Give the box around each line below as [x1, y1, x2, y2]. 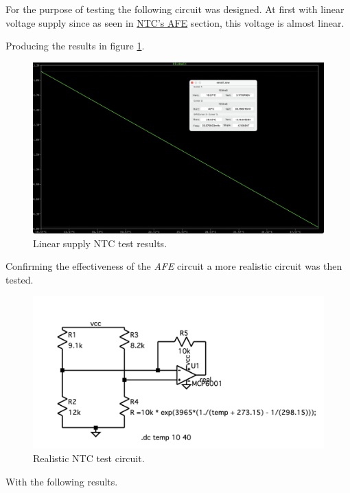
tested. [5, 272, 34, 286]
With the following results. [5, 474, 118, 488]
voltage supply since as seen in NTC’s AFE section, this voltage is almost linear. [5, 15, 345, 30]
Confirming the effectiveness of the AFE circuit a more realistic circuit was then [5, 259, 342, 273]
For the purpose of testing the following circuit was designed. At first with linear [5, 2, 345, 16]
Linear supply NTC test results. [33, 236, 167, 250]
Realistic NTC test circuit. [33, 450, 145, 465]
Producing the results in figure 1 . [5, 38, 145, 53]
